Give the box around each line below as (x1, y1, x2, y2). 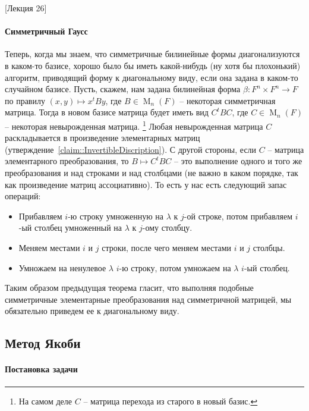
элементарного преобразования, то (5, 155, 129, 167)
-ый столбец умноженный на (18, 221, 122, 234)
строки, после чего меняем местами (102, 241, 232, 253)
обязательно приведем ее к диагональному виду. (5, 305, 179, 317)
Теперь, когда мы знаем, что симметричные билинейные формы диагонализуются (5, 48, 300, 60)
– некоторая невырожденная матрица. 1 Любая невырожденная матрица (5, 118, 263, 132)
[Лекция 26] (5, 2, 47, 14)
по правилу (5, 94, 45, 106)
